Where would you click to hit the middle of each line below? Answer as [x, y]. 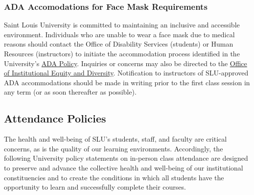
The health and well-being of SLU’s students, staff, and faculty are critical [115, 139]
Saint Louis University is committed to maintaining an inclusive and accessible [122, 25]
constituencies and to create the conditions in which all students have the [114, 177]
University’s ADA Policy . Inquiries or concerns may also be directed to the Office [126, 63]
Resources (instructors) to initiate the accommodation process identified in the [122, 53]
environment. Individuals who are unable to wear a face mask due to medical [119, 34]
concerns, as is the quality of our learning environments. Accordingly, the [114, 148]
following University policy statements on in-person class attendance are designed [126, 158]
